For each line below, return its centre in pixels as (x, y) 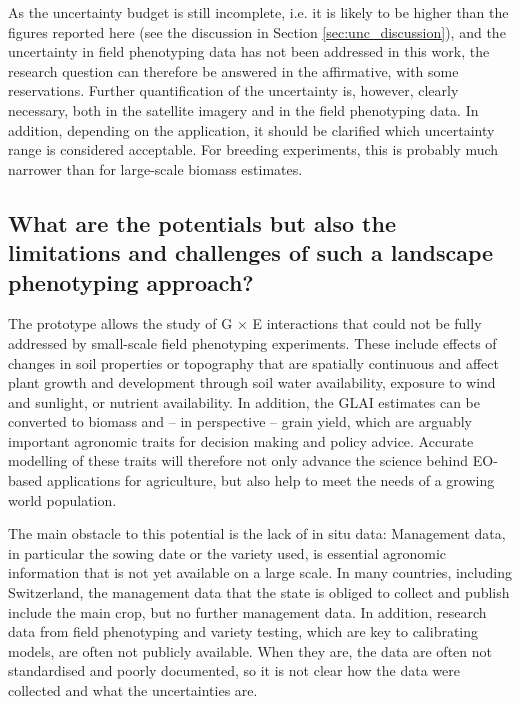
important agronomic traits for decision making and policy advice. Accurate (241, 440)
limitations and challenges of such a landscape (251, 252)
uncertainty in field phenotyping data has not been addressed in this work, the (249, 51)
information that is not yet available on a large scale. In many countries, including (260, 572)
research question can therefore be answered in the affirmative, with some (233, 70)
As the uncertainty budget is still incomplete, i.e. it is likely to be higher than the (258, 12)
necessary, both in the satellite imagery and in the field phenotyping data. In (243, 109)
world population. (62, 499)
